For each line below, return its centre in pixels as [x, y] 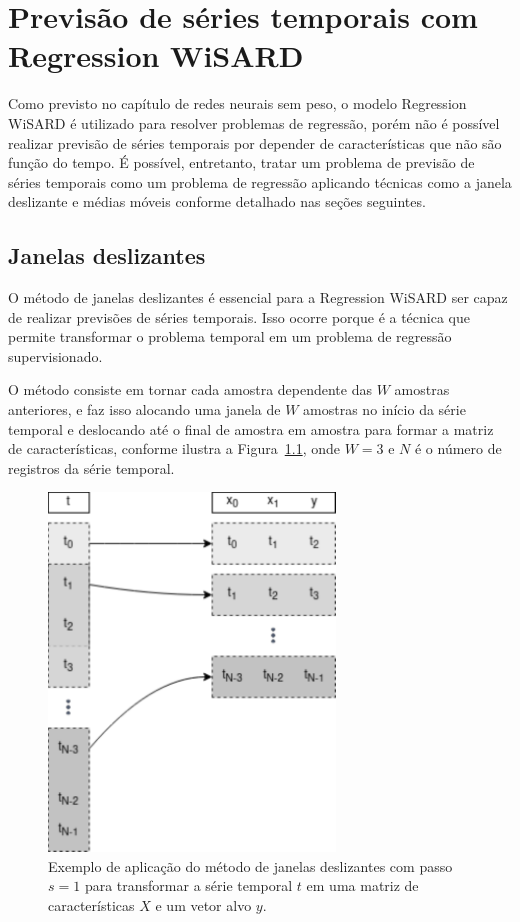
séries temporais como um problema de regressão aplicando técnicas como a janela [260, 181]
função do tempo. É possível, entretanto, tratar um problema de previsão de [241, 162]
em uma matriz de [362, 885]
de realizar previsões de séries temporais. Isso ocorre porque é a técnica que [239, 316]
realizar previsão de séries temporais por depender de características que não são [255, 142]
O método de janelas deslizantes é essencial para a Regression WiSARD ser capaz [258, 297]
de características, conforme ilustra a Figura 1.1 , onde [174, 448]
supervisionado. [55, 355]
